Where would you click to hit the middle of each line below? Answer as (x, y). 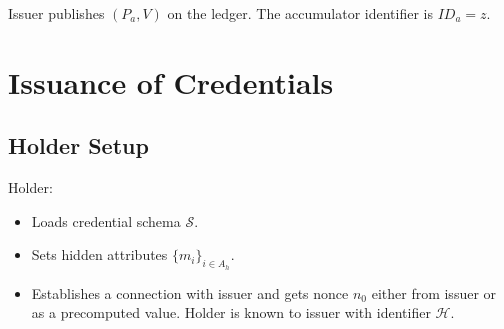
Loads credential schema (106, 220)
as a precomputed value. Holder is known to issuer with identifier (231, 312)
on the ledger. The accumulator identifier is (300, 13)
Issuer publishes (56, 13)
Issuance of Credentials (171, 81)
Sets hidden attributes (99, 254)
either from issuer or (434, 292)
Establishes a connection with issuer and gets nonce (190, 292)
